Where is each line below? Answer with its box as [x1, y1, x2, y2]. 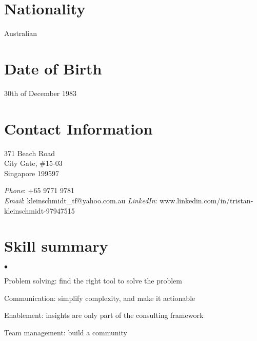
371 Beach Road [4, 147, 55, 158]
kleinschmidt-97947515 [4, 205, 75, 216]
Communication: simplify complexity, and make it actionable [4, 292, 195, 303]
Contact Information [4, 118, 153, 139]
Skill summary [4, 235, 108, 256]
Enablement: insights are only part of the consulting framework [4, 310, 204, 320]
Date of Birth [4, 58, 102, 79]
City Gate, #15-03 [4, 158, 63, 168]
